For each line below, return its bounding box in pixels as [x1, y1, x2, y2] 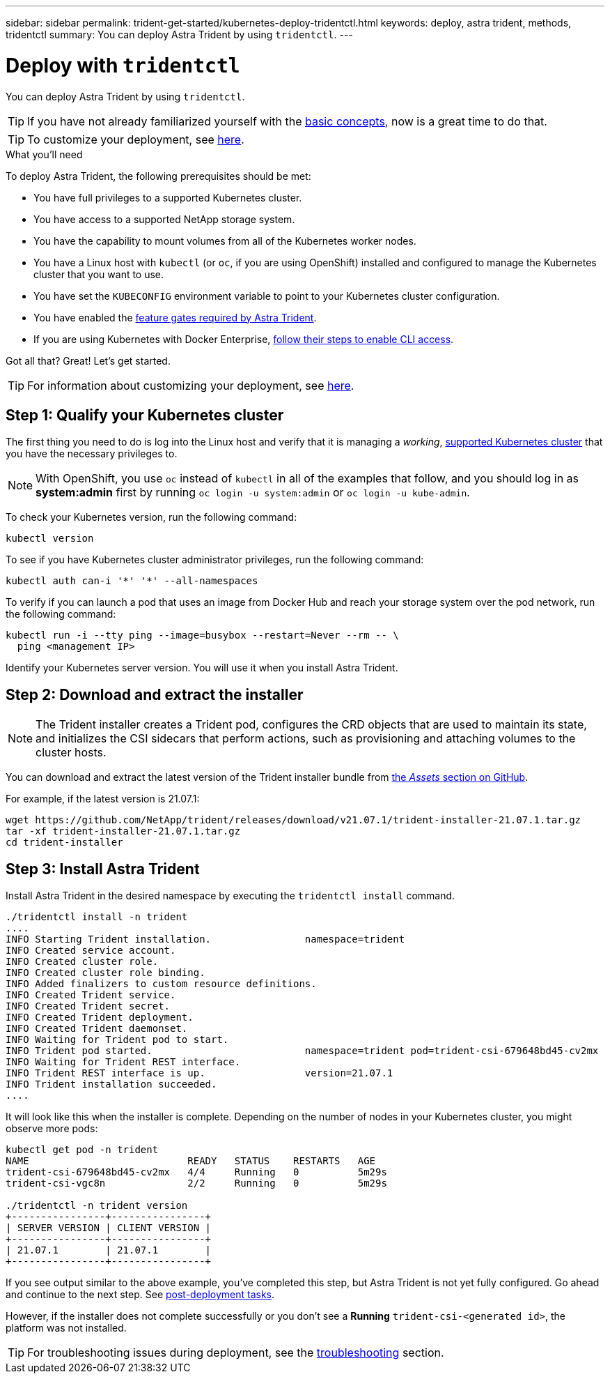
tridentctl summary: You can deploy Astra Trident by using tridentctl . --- [6, 29, 353, 40]
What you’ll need [6, 148, 83, 160]
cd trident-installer [6, 837, 123, 848]
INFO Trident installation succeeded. [6, 1079, 217, 1090]
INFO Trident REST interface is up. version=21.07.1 [6, 1067, 393, 1079]
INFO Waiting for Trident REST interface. [6, 1056, 241, 1068]
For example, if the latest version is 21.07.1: [6, 793, 200, 805]
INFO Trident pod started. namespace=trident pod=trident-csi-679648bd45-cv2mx [6, 1045, 599, 1057]
